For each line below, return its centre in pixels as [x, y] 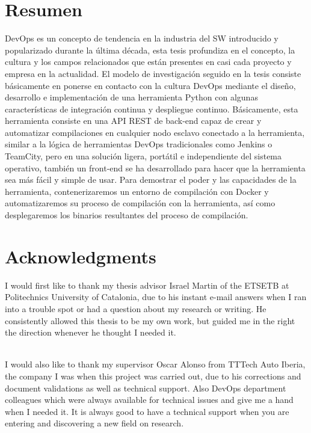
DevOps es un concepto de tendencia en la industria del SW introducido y [142, 38]
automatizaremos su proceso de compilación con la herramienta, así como [140, 203]
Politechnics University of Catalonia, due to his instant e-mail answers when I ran [156, 297]
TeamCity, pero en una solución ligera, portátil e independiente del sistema [143, 156]
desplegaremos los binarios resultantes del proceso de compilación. [127, 215]
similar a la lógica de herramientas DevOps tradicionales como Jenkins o [139, 144]
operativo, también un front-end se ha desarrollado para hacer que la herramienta [155, 167]
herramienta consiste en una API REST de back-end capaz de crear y [133, 121]
